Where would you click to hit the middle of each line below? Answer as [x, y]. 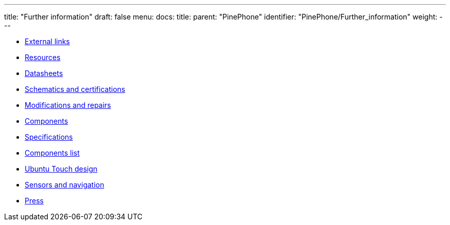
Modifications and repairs [68, 105]
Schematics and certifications [75, 89]
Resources [43, 57]
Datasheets [44, 73]
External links [48, 41]
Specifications [49, 137]
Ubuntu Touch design [61, 169]
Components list [52, 153]
